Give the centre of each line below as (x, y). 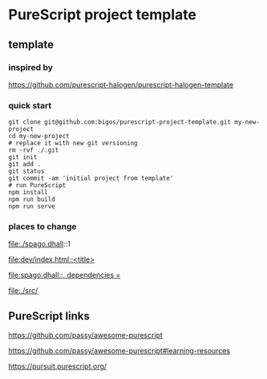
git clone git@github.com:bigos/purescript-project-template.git (119, 122)
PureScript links (49, 316)
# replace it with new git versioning (73, 143)
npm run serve (32, 206)
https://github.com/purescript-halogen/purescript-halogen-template (121, 84)
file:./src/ (23, 291)
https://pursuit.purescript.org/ (57, 366)
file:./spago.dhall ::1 (39, 244)
